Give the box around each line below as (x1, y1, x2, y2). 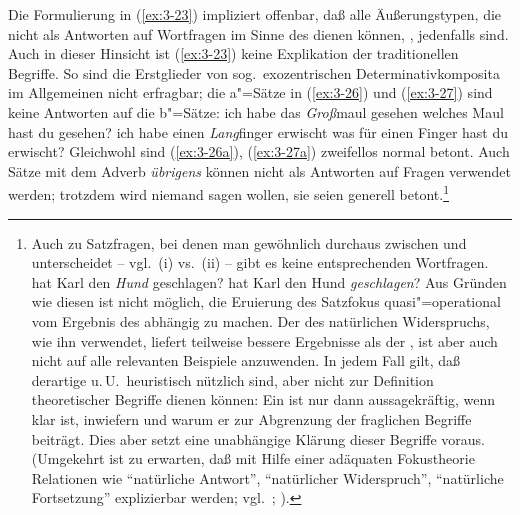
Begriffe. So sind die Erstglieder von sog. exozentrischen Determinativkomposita (8, 62, 500, 83)
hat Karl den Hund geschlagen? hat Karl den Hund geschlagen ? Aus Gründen (31, 271, 507, 292)
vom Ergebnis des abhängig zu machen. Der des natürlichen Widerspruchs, (31, 310, 490, 331)
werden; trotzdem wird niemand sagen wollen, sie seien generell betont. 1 (8, 181, 449, 204)
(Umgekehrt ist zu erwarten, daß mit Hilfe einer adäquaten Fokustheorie (31, 448, 475, 469)
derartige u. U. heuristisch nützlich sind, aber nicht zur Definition (31, 369, 434, 390)
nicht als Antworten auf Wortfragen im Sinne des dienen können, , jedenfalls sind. (8, 23, 509, 44)
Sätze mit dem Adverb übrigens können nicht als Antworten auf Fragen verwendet (8, 160, 511, 181)
